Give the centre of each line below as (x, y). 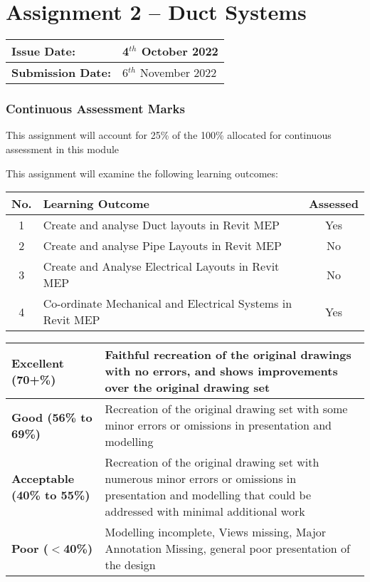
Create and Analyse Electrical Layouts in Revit (161, 266)
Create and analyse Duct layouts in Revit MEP (161, 225)
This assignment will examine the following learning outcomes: (142, 173)
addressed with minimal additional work (205, 511)
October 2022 (180, 51)
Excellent (38, 363)
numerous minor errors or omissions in (201, 479)
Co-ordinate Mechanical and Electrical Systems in (168, 303)
